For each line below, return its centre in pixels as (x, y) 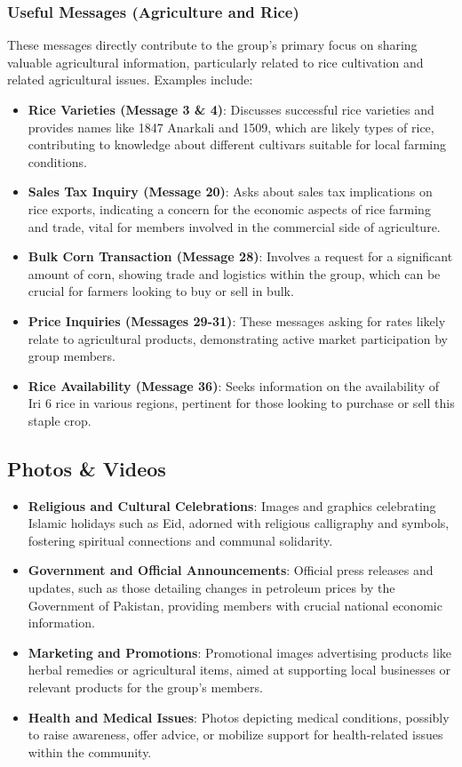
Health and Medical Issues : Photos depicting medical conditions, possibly (239, 717)
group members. (72, 356)
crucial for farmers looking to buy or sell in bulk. (161, 291)
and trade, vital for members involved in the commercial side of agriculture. (234, 226)
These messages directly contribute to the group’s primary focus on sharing (212, 45)
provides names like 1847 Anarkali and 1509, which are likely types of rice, (231, 127)
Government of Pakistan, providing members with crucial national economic (235, 605)
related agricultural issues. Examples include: (130, 80)
